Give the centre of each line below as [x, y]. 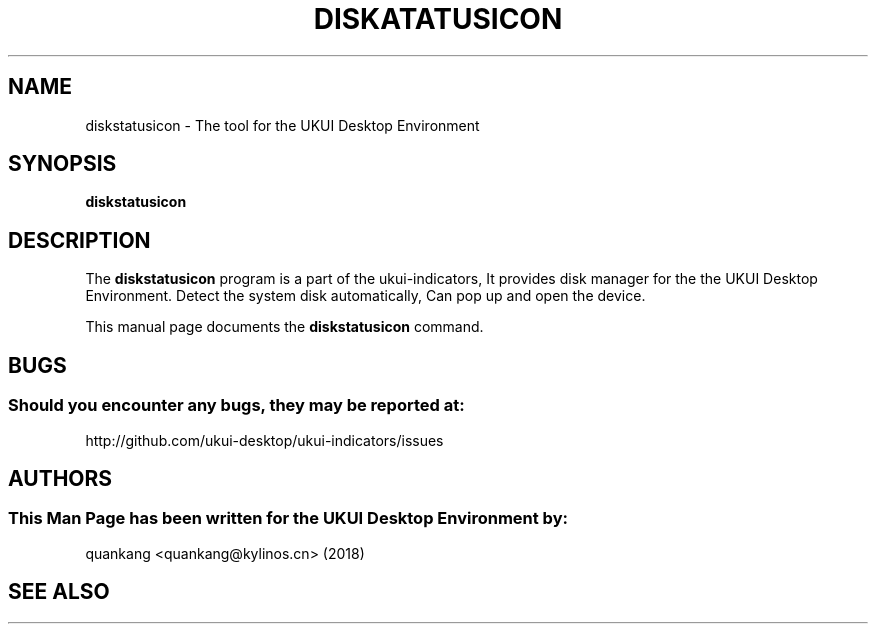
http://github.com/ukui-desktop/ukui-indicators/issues [264, 440]
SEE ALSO [59, 592]
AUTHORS [60, 478]
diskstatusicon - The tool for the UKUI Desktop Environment [282, 125]
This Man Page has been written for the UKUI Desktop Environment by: [288, 518]
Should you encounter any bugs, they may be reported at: [236, 405]
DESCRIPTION [79, 240]
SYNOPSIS [62, 164]
